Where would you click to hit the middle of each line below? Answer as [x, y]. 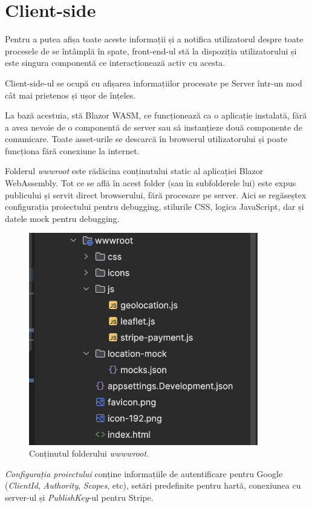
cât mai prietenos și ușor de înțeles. [70, 95]
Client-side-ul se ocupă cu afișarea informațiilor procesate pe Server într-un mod [154, 83]
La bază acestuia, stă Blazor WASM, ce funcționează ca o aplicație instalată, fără [156, 115]
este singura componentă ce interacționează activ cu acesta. [115, 63]
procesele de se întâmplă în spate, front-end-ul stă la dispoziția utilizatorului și [151, 50]
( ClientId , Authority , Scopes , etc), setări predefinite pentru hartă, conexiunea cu [153, 485]
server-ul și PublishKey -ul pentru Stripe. [79, 497]
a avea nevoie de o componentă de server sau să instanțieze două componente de [154, 127]
